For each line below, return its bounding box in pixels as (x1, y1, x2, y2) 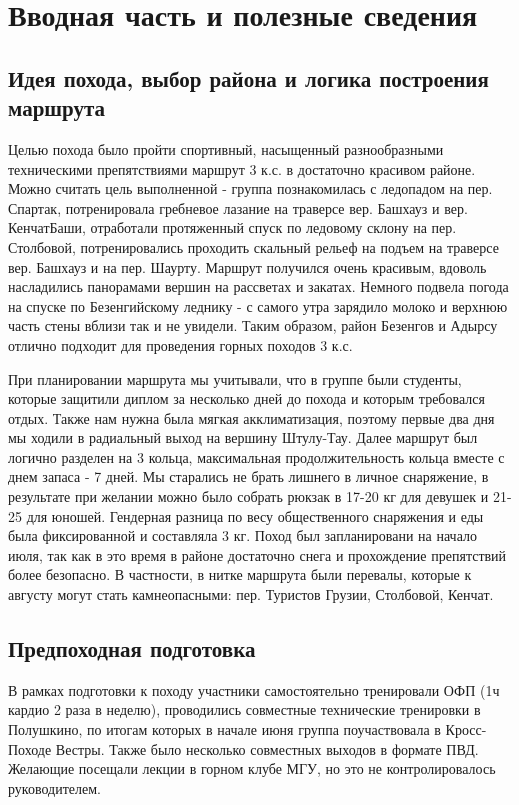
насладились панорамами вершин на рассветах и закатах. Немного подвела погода (8, 276, 509, 297)
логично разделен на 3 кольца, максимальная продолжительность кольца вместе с (8, 446, 505, 467)
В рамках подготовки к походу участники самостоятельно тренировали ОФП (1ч (8, 679, 500, 700)
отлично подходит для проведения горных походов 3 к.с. (8, 334, 353, 355)
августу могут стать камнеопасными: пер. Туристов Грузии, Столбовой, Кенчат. (8, 584, 494, 605)
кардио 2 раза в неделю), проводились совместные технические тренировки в (8, 699, 481, 720)
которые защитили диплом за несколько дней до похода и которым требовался (8, 388, 485, 409)
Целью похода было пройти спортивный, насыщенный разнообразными (8, 138, 444, 159)
